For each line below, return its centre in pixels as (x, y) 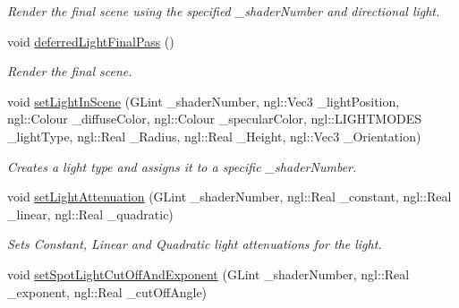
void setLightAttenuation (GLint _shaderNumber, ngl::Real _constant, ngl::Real (229, 197)
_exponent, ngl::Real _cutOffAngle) (107, 291)
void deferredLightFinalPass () (91, 41)
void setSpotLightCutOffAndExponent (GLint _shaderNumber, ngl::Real (208, 274)
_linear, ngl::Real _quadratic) (90, 214)
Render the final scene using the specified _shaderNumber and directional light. (224, 11)
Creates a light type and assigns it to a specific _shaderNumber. (182, 166)
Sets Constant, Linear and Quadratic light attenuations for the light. (195, 244)
